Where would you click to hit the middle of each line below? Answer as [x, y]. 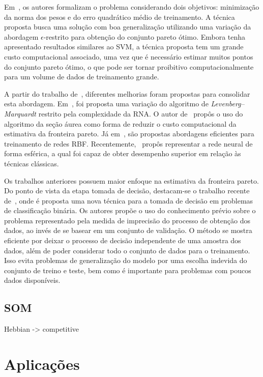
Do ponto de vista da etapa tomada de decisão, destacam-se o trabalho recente [127, 191]
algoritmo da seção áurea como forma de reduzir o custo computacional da [120, 123]
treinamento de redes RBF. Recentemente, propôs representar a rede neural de [128, 143]
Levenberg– [228, 104]
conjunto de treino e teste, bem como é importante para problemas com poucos [128, 270]
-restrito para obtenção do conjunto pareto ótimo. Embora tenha [144, 36]
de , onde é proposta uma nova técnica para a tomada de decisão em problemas [129, 200]
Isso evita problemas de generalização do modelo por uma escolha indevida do [126, 260]
